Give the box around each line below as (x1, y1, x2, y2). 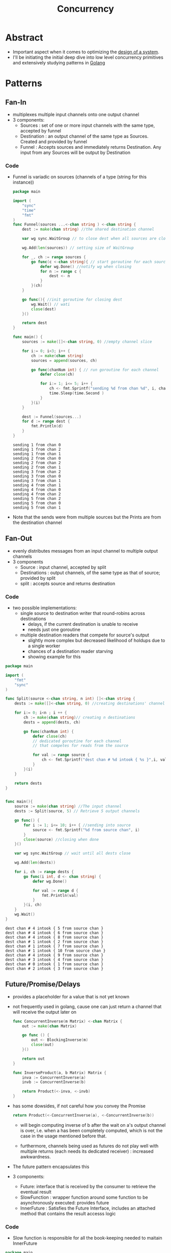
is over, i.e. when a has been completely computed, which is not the (20, 1127, 163, 1133)
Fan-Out (5, 534, 33, 543)
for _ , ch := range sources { (22, 254, 86, 260)
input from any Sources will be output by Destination (20, 149, 131, 155)
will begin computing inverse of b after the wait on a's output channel (20, 1122, 166, 1128)
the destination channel (12, 519, 62, 526)
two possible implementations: (12, 605, 77, 611)
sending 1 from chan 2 (12, 447, 61, 452)
